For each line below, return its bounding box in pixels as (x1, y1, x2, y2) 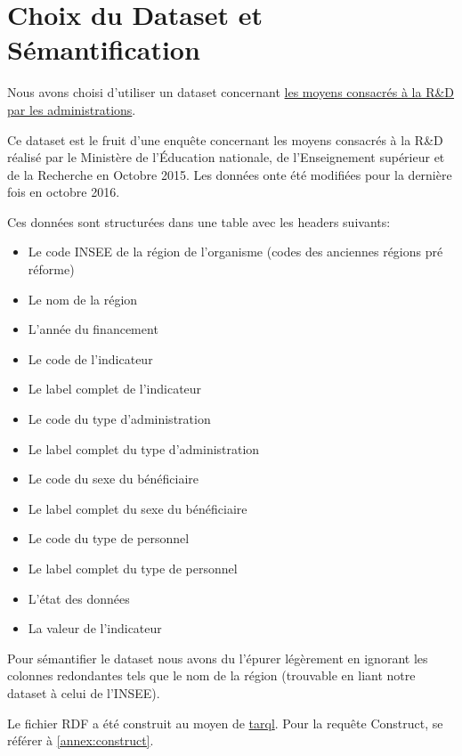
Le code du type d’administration (28, 410, 211, 428)
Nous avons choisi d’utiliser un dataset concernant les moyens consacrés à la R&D (7, 83, 455, 102)
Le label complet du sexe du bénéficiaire (28, 499, 247, 517)
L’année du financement (28, 320, 158, 338)
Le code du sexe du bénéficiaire (28, 469, 199, 488)
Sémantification (7, 31, 200, 68)
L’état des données (28, 589, 130, 607)
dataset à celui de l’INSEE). (7, 683, 160, 702)
